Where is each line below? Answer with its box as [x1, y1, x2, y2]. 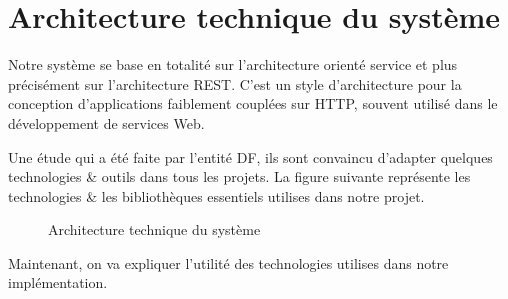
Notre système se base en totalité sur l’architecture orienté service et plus [8, 54, 458, 75]
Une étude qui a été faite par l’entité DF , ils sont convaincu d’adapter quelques [8, 146, 493, 167]
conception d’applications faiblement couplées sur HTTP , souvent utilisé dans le [8, 93, 498, 114]
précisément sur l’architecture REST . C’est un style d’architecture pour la [8, 73, 462, 94]
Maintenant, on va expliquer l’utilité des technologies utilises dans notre [8, 252, 449, 273]
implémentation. [8, 272, 108, 293]
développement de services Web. [8, 112, 205, 133]
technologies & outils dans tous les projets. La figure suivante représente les [8, 166, 471, 187]
